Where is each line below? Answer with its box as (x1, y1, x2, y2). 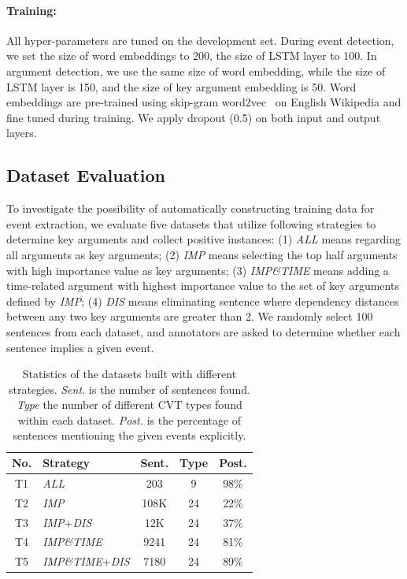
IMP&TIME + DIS (43, 553, 130, 570)
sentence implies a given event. (6, 339, 154, 355)
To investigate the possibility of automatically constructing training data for (6, 200, 375, 217)
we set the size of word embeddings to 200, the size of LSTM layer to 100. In (6, 47, 377, 64)
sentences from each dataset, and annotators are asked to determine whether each (6, 323, 401, 340)
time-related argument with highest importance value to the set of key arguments (6, 277, 399, 294)
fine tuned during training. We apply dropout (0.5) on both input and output (6, 109, 381, 125)
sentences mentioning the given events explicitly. (13, 427, 246, 444)
